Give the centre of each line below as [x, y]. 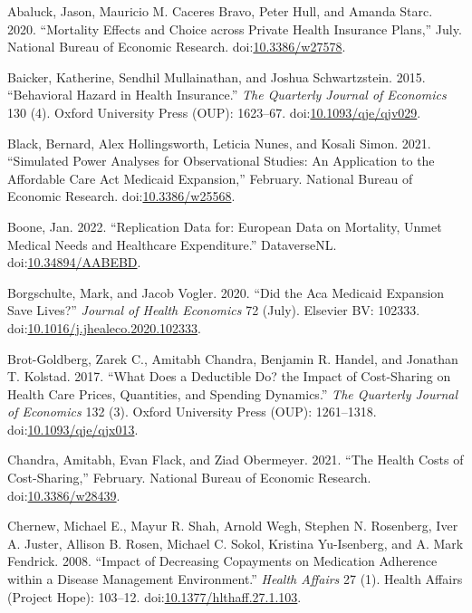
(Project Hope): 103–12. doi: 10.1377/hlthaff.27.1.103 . [154, 596]
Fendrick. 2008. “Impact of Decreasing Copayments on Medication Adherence [222, 561]
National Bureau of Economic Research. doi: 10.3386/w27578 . [177, 47]
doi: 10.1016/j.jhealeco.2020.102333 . [104, 327]
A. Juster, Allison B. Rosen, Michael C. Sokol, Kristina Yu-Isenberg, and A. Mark [236, 543]
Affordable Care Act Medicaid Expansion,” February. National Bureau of [210, 178]
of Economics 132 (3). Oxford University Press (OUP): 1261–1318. [192, 412]
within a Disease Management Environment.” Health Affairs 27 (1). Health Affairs [235, 579]
